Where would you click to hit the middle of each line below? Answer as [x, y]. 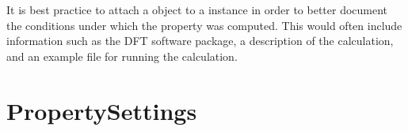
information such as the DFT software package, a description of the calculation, [200, 41]
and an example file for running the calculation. [122, 56]
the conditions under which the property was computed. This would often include [204, 25]
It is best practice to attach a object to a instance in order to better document [197, 9]
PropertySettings [102, 110]
